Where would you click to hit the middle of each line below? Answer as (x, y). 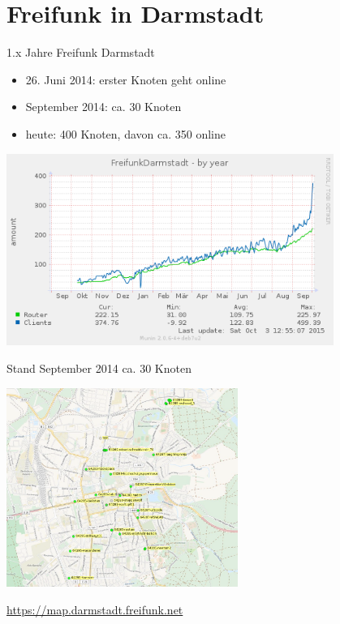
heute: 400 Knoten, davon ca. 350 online (125, 133)
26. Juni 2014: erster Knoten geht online (126, 79)
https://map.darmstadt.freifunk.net (95, 609)
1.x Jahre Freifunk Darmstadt (81, 52)
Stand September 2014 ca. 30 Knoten (99, 368)
